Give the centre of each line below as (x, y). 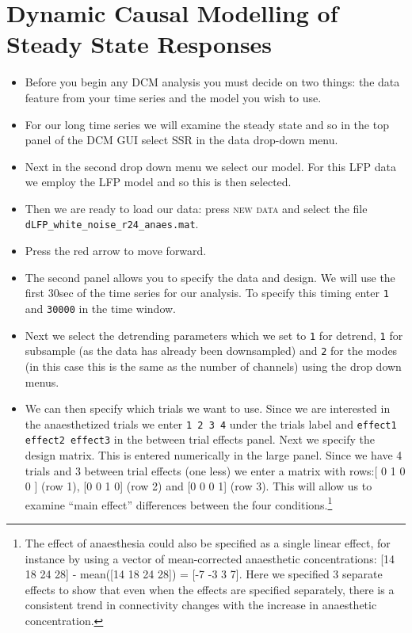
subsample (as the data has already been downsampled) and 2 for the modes (211, 351)
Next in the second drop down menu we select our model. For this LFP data (210, 166)
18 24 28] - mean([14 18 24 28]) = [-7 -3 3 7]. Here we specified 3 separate (204, 574)
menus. (42, 381)
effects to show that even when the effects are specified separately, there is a (210, 589)
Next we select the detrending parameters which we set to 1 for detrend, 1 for (214, 335)
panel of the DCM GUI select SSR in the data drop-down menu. (181, 140)
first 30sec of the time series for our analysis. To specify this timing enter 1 (207, 293)
